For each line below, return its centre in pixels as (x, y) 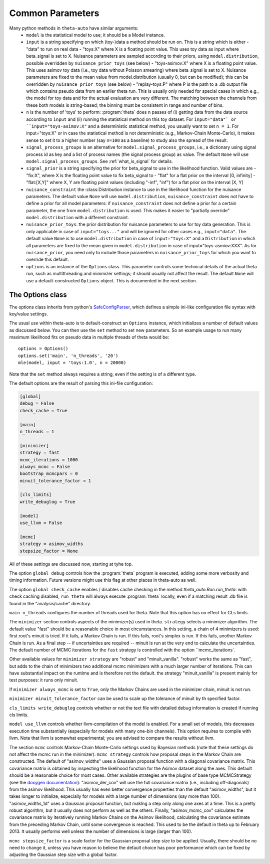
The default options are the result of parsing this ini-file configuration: (81, 383)
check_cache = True (43, 410)
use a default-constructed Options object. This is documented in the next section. (112, 280)
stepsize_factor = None (49, 551)
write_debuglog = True (47, 502)
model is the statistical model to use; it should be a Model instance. (95, 35)
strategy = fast (40, 453)
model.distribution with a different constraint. (78, 218)
